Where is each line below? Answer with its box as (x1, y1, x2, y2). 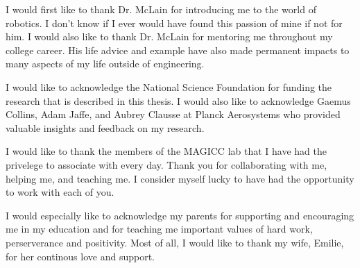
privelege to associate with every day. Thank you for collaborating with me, (6, 157, 327, 171)
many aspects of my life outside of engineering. (6, 56, 205, 71)
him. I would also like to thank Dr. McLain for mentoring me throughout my (6, 29, 333, 44)
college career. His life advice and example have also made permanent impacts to (6, 42, 350, 57)
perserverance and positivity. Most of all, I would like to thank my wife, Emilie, (6, 235, 344, 249)
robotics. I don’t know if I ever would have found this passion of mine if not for (6, 15, 343, 30)
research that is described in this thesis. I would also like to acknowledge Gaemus (6, 93, 351, 108)
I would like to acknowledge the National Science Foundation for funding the (6, 79, 332, 94)
